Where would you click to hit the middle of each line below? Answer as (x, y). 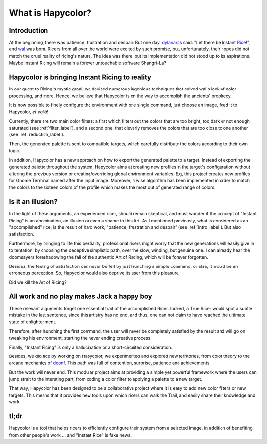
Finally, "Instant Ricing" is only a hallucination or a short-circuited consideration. (91, 347)
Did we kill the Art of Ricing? (38, 282)
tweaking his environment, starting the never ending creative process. (80, 338)
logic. (15, 151)
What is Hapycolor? (50, 13)
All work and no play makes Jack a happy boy (81, 296)
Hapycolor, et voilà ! (29, 112)
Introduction (29, 30)
